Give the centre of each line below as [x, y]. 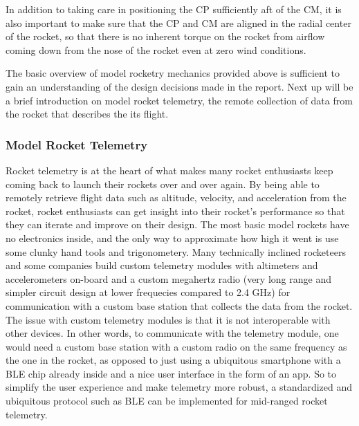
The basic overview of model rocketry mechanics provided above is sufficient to [173, 73]
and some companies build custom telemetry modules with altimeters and [162, 265]
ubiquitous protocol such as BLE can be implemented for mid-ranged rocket [167, 401]
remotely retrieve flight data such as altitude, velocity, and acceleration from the [176, 197]
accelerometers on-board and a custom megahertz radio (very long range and [168, 278]
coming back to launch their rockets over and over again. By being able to [163, 184]
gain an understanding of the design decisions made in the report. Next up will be [179, 86]
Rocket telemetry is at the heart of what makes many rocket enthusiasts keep [169, 170]
